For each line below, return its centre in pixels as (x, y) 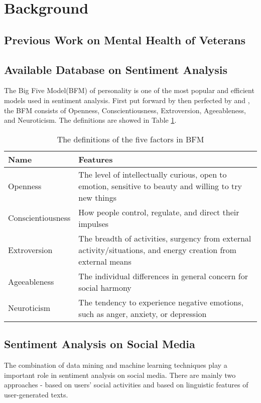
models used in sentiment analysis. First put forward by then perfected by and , (127, 100)
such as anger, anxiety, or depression (143, 313)
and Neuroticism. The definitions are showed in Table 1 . (90, 120)
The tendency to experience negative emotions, (161, 302)
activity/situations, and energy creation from (157, 250)
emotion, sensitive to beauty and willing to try (160, 186)
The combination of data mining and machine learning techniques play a (116, 365)
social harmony (105, 287)
